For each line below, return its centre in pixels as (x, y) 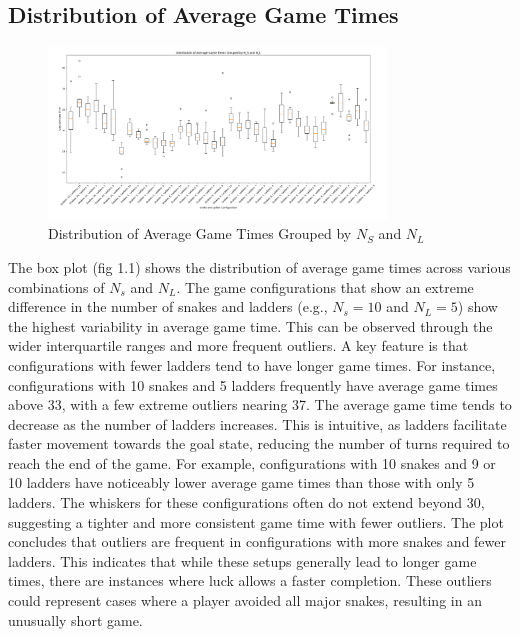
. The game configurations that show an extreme (325, 286)
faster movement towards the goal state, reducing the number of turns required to (259, 443)
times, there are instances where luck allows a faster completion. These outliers (250, 580)
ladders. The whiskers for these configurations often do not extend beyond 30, (246, 502)
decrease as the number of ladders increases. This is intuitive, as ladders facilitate (257, 423)
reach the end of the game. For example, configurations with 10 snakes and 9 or (252, 462)
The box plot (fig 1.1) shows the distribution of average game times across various (259, 266)
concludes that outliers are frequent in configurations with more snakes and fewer (257, 541)
